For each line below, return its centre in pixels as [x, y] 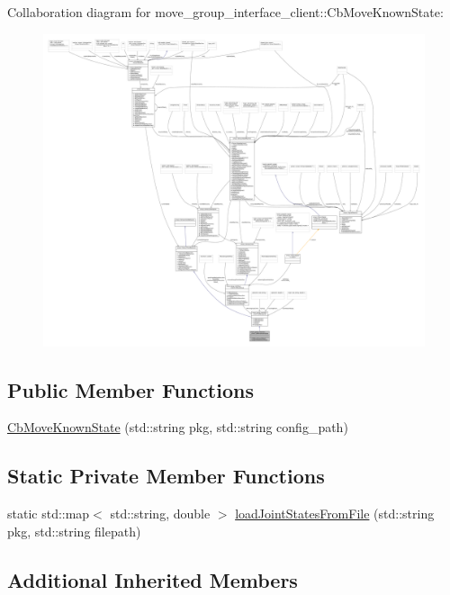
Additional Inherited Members [153, 579]
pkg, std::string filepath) [74, 531]
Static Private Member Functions [166, 476]
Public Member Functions [130, 389]
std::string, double [160, 514]
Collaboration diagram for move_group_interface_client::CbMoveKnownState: [225, 12]
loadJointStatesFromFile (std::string [335, 514]
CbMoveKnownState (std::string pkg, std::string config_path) [178, 427]
